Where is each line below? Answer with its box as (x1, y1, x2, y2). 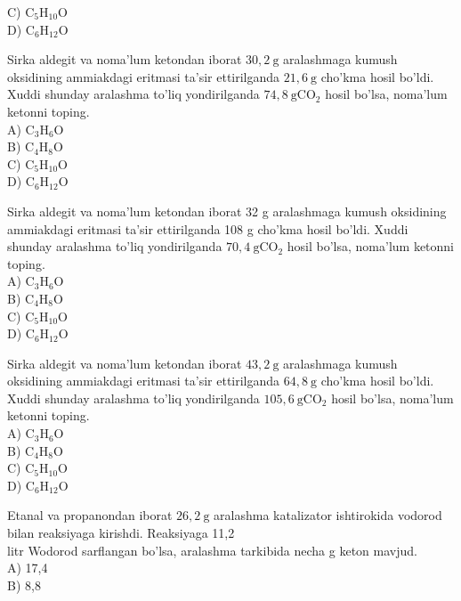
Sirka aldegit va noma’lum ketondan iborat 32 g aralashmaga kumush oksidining (7, 201, 447, 220)
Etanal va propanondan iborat (7, 506, 173, 524)
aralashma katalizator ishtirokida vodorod (214, 506, 442, 524)
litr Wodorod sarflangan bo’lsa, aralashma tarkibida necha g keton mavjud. (7, 540, 417, 559)
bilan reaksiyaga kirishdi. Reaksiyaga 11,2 (7, 524, 235, 542)
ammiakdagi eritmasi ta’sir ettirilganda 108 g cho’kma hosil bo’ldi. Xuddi (7, 219, 408, 238)
